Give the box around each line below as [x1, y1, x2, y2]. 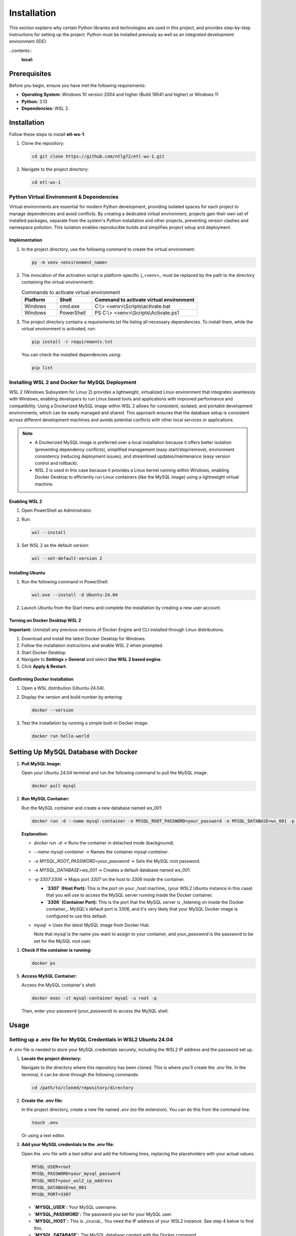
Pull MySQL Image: [21, 760, 62, 766]
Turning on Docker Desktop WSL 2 [9, 618, 81, 623]
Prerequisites [9, 69, 51, 78]
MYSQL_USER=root [32, 1164, 72, 1169]
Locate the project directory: [21, 1056, 81, 1061]
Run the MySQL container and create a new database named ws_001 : [21, 805, 163, 811]
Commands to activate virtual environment [21, 289, 120, 296]
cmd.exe [59, 303, 80, 309]
